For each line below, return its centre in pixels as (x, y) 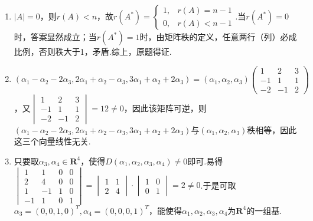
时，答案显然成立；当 (55, 37)
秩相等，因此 (272, 129)
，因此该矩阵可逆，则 (165, 108)
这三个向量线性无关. (52, 141)
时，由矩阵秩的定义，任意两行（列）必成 (218, 37)
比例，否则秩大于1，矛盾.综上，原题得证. (93, 51)
